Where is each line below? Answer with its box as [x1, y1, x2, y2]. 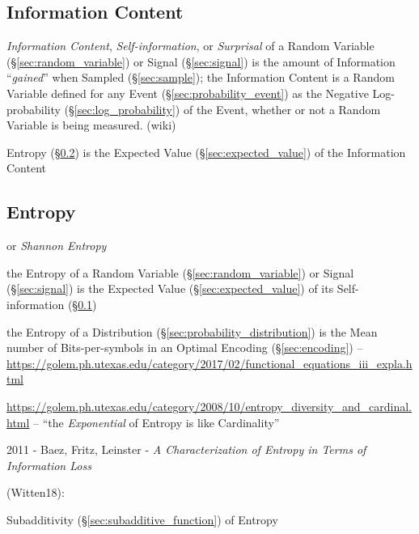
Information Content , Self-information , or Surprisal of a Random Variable [6, 37, 375, 54]
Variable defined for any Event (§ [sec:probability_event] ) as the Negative [6, 84, 369, 101]
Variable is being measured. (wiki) [6, 117, 176, 133]
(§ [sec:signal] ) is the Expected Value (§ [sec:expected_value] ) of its [6, 280, 334, 297]
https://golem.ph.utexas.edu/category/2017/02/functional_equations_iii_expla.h [6, 354, 413, 371]
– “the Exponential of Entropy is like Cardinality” [33, 413, 280, 430]
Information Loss [6, 456, 91, 473]
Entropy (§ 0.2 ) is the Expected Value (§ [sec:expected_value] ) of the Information [6, 143, 406, 160]
